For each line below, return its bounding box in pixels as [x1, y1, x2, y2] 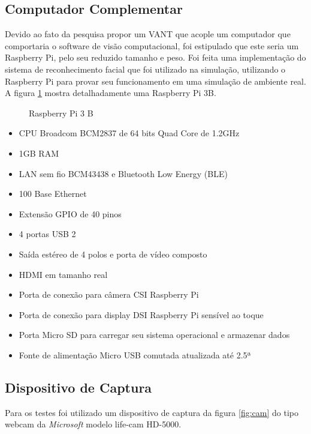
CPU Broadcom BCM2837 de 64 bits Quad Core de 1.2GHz [19, 127, 240, 139]
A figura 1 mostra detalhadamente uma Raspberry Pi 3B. [5, 86, 216, 99]
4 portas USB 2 [19, 228, 76, 240]
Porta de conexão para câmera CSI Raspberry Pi [19, 288, 199, 301]
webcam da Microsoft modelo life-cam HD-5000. [5, 418, 182, 430]
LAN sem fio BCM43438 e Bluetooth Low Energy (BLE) [19, 167, 228, 179]
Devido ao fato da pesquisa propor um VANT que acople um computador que [5, 28, 291, 40]
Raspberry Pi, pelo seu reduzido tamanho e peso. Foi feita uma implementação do [5, 51, 306, 64]
